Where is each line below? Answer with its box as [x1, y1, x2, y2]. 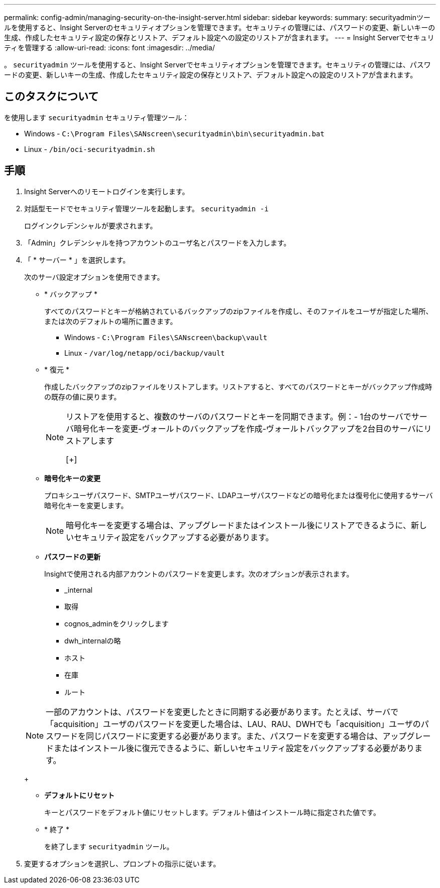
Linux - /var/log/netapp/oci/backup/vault [64, 348, 225, 357]
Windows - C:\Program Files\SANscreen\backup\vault [64, 333, 268, 342]
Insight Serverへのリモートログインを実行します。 [24, 187, 189, 196]
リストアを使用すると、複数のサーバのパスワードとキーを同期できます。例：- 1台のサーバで [66, 411, 411, 422]
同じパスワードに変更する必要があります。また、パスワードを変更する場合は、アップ [86, 731, 407, 741]
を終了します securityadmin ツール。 [44, 842, 174, 851]
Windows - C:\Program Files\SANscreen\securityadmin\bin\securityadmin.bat [24, 129, 324, 138]
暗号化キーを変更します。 [44, 501, 128, 510]
